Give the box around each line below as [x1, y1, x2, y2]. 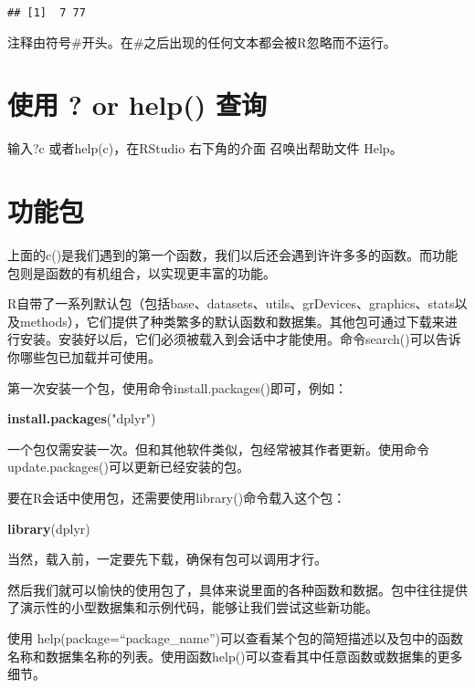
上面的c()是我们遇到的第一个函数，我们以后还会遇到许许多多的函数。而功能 [7, 245, 459, 265]
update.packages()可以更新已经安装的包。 [7, 457, 249, 476]
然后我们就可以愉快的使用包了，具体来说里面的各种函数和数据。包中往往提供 [7, 579, 468, 599]
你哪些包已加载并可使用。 [7, 348, 161, 367]
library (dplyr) [7, 518, 90, 537]
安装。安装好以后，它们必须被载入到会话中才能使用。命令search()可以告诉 [19, 329, 461, 349]
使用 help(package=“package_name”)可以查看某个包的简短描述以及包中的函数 [7, 629, 463, 647]
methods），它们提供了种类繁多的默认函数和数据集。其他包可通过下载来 [19, 311, 445, 330]
